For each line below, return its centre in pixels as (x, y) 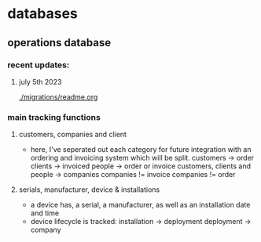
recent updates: (39, 65)
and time (45, 213)
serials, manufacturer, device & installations (89, 190)
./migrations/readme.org (58, 97)
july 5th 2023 (40, 81)
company (46, 230)
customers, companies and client (73, 135)
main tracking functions (54, 117)
